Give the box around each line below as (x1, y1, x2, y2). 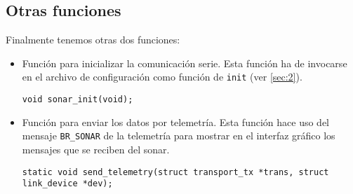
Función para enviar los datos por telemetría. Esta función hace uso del (22, 114, 330, 129)
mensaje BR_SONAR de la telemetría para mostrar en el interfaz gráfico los (22, 128, 335, 143)
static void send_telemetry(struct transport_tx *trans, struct (22, 167, 329, 177)
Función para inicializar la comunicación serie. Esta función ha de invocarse (22, 55, 347, 70)
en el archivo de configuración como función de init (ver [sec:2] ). (22, 69, 302, 84)
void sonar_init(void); (22, 95, 133, 105)
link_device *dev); (22, 179, 113, 189)
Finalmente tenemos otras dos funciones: (6, 32, 180, 47)
